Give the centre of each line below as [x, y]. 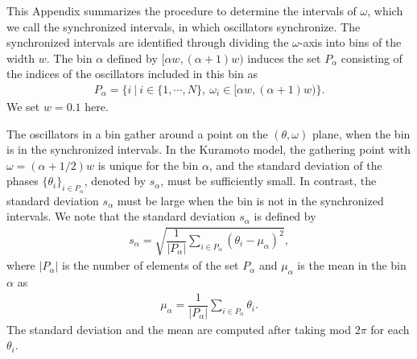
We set [23, 106]
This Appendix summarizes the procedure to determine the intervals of [182, 10]
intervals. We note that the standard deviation [121, 216]
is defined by [285, 216]
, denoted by [115, 181]
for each [390, 329]
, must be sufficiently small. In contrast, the [268, 181]
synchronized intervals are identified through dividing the [148, 42]
